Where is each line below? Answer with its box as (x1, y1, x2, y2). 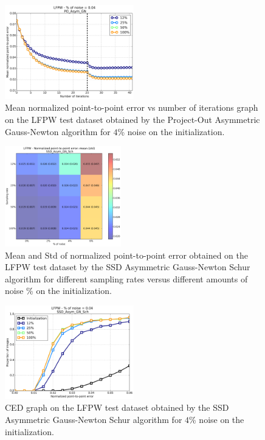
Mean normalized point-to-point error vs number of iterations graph (5, 101, 258, 114)
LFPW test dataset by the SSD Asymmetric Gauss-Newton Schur (5, 260, 250, 273)
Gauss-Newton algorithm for (5, 125, 111, 138)
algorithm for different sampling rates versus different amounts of (5, 272, 248, 285)
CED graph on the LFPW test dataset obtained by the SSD (5, 401, 229, 414)
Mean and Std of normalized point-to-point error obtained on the (5, 248, 248, 261)
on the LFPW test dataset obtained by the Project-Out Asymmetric (5, 113, 260, 126)
